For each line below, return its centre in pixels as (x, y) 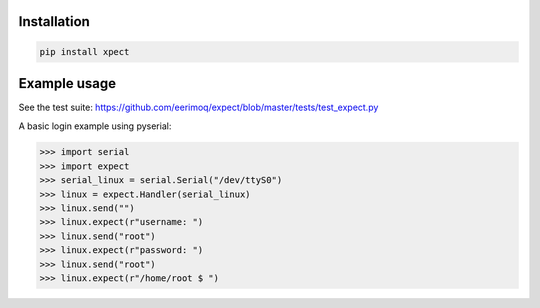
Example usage (67, 83)
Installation (54, 21)
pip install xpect (84, 51)
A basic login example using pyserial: (95, 126)
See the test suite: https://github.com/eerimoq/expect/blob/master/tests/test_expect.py (198, 107)
